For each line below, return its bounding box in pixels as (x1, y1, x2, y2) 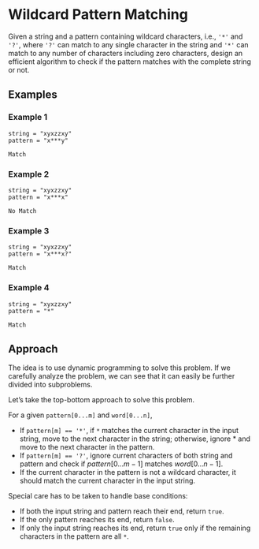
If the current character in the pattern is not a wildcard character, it (19, 468, 236, 477)
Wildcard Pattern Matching (8, 6, 189, 24)
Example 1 (8, 112, 48, 123)
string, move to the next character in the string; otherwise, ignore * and (19, 434, 250, 443)
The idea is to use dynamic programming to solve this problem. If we (8, 363, 231, 372)
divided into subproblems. (8, 380, 93, 390)
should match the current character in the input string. (19, 476, 195, 486)
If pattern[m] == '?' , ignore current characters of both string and (19, 451, 233, 461)
